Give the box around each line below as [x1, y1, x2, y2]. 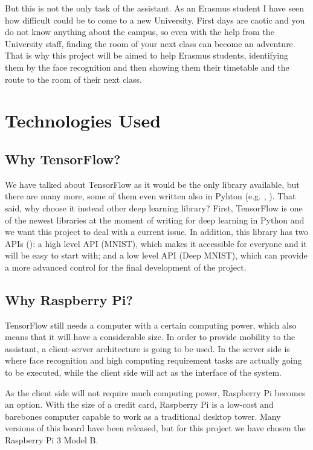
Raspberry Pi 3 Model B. [5, 434, 98, 446]
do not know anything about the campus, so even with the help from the [5, 25, 274, 38]
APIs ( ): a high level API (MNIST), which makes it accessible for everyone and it [5, 237, 307, 249]
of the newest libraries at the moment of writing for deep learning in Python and [5, 213, 305, 226]
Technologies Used [5, 108, 161, 133]
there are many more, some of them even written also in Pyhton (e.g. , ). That [5, 190, 296, 202]
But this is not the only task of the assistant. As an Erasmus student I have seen [5, 2, 305, 14]
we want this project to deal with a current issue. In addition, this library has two [5, 225, 309, 238]
